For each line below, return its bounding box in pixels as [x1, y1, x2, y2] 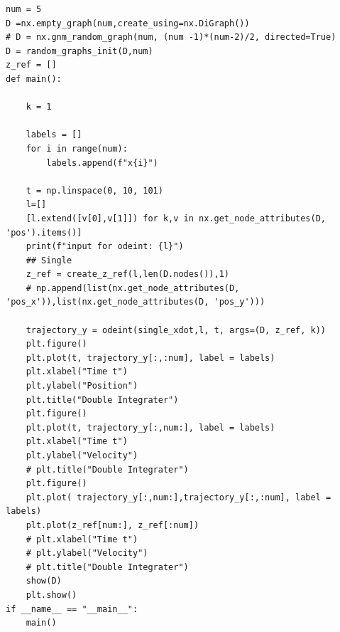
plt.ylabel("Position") [26, 381, 138, 391]
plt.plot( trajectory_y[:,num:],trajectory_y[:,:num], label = [26, 492, 331, 502]
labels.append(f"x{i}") [46, 157, 158, 168]
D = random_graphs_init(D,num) [6, 46, 153, 56]
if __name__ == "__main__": [6, 604, 138, 614]
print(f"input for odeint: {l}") [26, 241, 184, 252]
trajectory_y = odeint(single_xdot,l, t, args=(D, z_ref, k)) [26, 325, 327, 335]
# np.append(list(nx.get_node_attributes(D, [26, 283, 240, 293]
